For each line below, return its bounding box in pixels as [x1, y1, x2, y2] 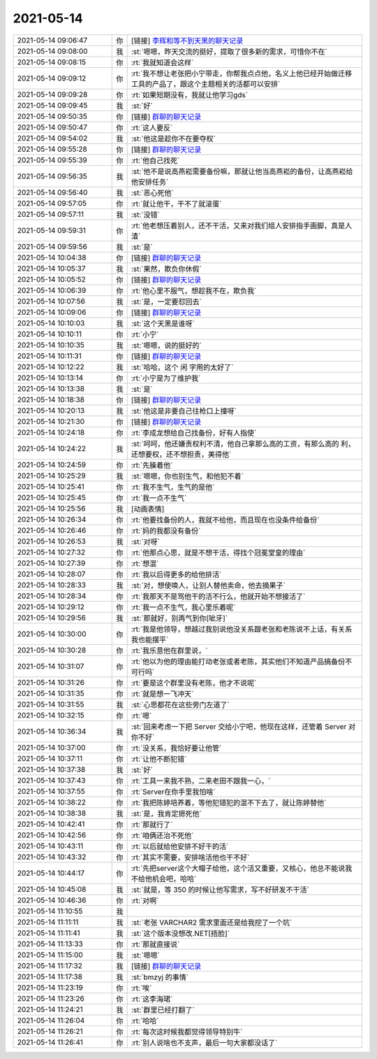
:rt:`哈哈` [131, 1016, 159, 1025]
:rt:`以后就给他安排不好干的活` [131, 841, 229, 851]
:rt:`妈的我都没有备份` [131, 525, 201, 535]
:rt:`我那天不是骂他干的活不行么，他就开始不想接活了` [131, 591, 306, 601]
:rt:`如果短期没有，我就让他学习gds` [131, 90, 248, 99]
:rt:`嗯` [131, 711, 152, 720]
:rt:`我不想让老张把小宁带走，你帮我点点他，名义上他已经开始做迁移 [131, 69, 353, 78]
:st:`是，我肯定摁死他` [131, 809, 202, 818]
